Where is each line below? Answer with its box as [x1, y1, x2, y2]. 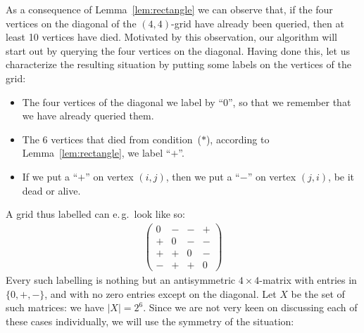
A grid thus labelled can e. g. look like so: [6, 207, 185, 221]
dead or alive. [22, 183, 81, 197]
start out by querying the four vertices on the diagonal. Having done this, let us [6, 43, 350, 58]
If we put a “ [22, 169, 78, 183]
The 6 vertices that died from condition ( [22, 131, 201, 146]
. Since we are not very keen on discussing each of [143, 300, 358, 315]
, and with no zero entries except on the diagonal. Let [44, 286, 277, 301]
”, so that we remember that [228, 94, 351, 109]
